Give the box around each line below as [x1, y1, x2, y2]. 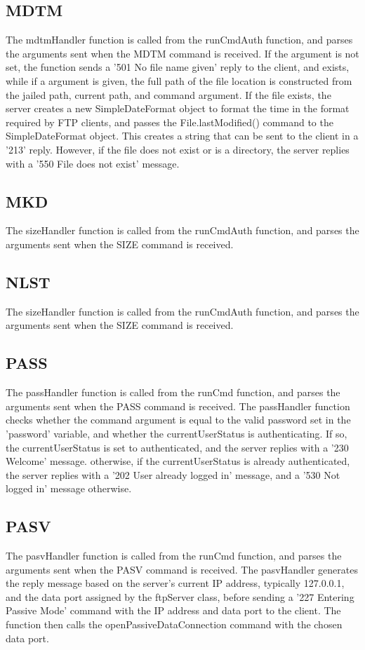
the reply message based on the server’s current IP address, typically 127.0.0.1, [6, 576, 345, 590]
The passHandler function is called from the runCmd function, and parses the [6, 385, 340, 400]
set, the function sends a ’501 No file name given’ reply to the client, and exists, [6, 60, 350, 74]
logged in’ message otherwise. [6, 481, 132, 496]
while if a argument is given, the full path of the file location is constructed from [6, 73, 352, 88]
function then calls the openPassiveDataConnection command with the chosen [6, 617, 343, 632]
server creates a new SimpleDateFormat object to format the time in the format [6, 101, 350, 116]
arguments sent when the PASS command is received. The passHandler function [6, 398, 350, 413]
